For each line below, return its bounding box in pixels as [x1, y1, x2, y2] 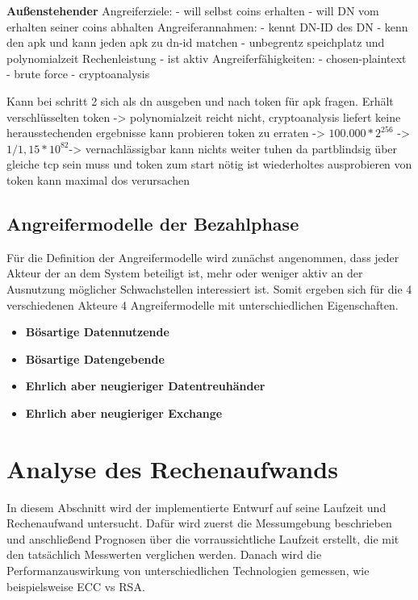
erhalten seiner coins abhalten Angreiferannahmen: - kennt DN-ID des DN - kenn [6, 18, 408, 35]
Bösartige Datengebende [25, 350, 165, 367]
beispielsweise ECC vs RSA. [6, 577, 145, 594]
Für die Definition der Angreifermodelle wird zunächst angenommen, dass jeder [6, 248, 399, 265]
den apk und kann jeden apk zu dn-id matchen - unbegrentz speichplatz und [6, 34, 385, 51]
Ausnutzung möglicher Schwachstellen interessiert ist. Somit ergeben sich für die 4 [6, 280, 412, 297]
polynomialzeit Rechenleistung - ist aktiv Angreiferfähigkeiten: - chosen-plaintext [6, 49, 407, 66]
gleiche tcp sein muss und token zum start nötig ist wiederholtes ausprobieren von [6, 156, 412, 173]
